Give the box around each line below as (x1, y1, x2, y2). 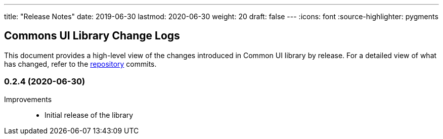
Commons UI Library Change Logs (4, 29, 180, 42)
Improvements (4, 95, 52, 104)
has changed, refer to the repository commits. (4, 59, 157, 68)
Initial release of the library (45, 110, 134, 119)
